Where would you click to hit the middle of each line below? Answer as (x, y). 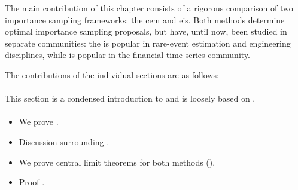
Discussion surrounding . (64, 141)
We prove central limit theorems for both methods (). (117, 162)
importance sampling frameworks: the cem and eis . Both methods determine (145, 19)
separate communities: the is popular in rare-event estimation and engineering (148, 43)
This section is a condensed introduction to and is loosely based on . (130, 98)
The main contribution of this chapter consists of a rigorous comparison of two (149, 8)
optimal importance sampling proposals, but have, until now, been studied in (146, 31)
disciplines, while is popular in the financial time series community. (127, 55)
